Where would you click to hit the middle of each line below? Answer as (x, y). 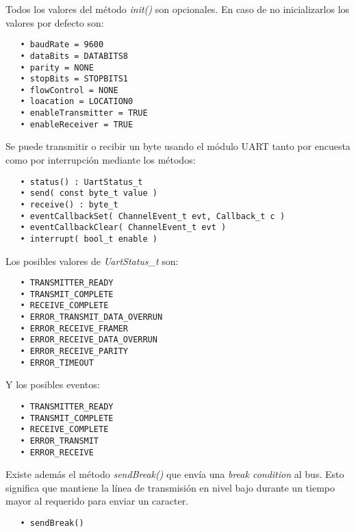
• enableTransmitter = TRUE (84, 113)
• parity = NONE (57, 67)
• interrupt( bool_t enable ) (89, 239)
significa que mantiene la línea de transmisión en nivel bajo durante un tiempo (170, 487)
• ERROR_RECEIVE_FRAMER (74, 328)
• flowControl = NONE (69, 90)
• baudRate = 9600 (62, 45)
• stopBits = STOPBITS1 (74, 79)
